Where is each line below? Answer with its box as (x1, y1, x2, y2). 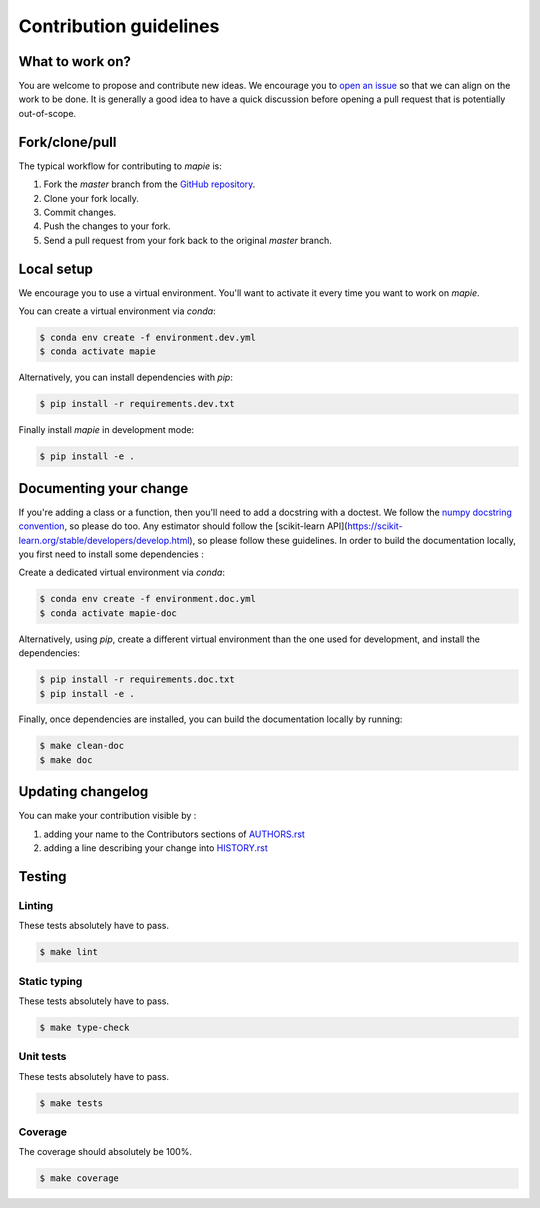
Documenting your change (18, 480, 189, 497)
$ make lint (39, 946, 99, 958)
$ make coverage (39, 1173, 120, 1184)
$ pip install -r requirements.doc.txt (39, 674, 235, 685)
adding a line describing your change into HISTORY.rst (43, 842, 269, 854)
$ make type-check (39, 1022, 130, 1033)
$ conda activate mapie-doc (39, 607, 177, 619)
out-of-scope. (18, 107, 77, 119)
